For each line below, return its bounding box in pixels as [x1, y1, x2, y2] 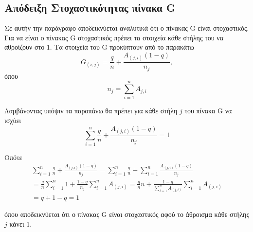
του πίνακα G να [184, 106, 232, 116]
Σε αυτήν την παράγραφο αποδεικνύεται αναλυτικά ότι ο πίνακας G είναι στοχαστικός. [4, 23, 249, 33]
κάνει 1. [9, 218, 32, 229]
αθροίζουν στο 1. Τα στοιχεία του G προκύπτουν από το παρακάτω [4, 42, 195, 52]
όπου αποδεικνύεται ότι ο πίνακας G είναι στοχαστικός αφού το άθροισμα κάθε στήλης [4, 209, 249, 219]
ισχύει [4, 115, 21, 125]
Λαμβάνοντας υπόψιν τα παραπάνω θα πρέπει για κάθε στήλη [4, 106, 178, 116]
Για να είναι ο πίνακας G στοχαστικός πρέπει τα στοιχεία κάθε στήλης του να [4, 32, 223, 42]
